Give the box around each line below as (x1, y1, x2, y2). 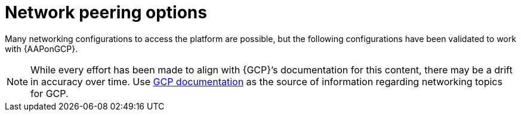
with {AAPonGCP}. (5, 43, 78, 54)
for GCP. (30, 87, 69, 99)
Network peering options (5, 2, 207, 22)
